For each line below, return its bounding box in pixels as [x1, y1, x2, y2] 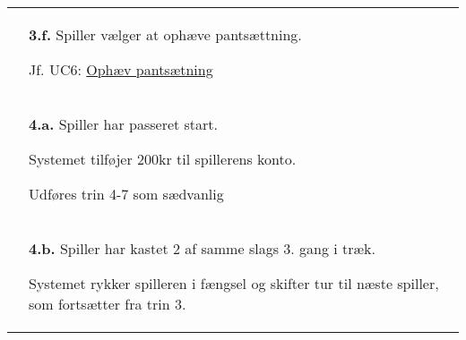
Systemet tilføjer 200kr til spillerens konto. [29, 149, 297, 169]
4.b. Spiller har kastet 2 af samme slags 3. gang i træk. [29, 238, 375, 259]
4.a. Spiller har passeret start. [29, 114, 219, 134]
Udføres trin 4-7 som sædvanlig [29, 183, 224, 204]
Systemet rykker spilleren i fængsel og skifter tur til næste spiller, [29, 273, 439, 293]
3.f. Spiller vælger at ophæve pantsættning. [29, 24, 302, 45]
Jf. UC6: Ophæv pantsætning [29, 59, 213, 80]
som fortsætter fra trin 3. [29, 293, 186, 314]
